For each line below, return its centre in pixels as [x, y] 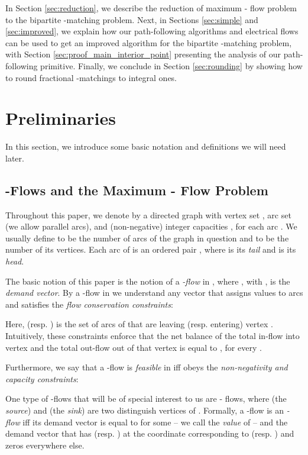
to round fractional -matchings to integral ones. [91, 77]
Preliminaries [61, 118]
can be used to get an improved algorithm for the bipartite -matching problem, [149, 42]
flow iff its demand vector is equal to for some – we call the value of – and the [147, 422]
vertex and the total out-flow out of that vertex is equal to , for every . [134, 347]
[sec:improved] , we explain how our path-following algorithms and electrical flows [152, 31]
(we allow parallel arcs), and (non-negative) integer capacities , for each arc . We [151, 226]
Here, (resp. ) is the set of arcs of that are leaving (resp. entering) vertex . [139, 324]
